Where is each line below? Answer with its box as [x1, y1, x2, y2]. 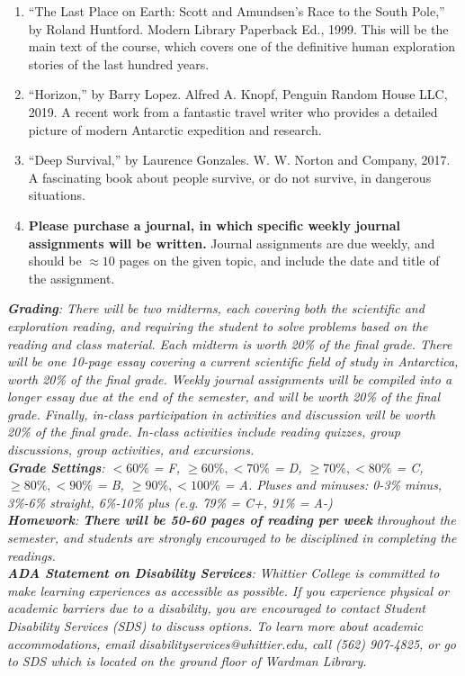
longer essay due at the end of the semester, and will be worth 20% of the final [7, 387, 441, 406]
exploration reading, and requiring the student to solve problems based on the [7, 316, 428, 335]
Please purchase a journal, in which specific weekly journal [28, 215, 401, 234]
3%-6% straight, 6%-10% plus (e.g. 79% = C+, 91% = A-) [7, 492, 333, 511]
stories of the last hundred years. [28, 54, 210, 73]
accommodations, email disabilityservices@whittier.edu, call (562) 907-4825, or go [7, 634, 457, 653]
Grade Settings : [7, 457, 105, 476]
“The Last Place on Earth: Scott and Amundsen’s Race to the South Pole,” [28, 2, 445, 20]
